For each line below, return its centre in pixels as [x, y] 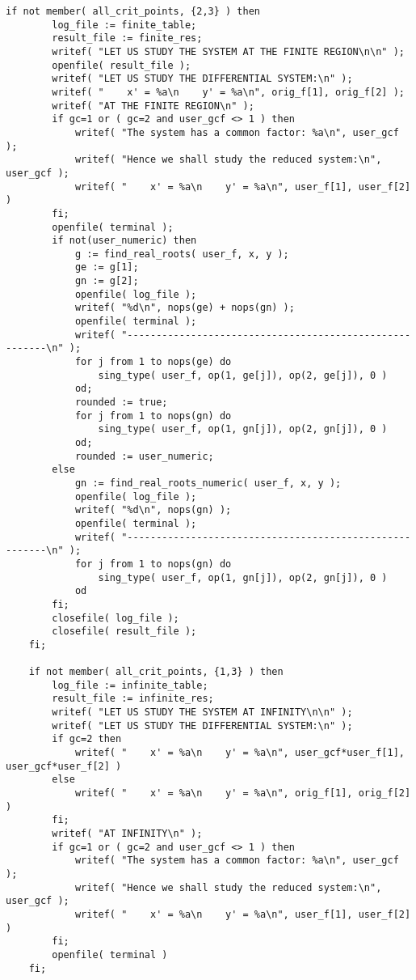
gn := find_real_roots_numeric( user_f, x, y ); [208, 483]
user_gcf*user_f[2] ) [64, 766]
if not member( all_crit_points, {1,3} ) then [156, 672]
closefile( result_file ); [124, 632]
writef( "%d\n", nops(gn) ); [153, 510]
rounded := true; [121, 403]
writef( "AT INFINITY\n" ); [127, 834]
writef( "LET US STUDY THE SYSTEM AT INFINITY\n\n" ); [202, 713]
